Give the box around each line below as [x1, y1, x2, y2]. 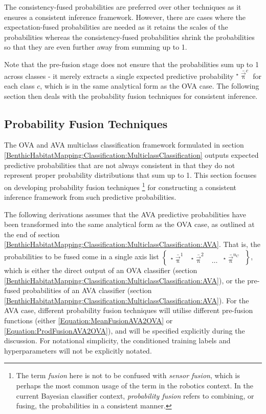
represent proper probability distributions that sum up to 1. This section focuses [4, 170, 257, 180]
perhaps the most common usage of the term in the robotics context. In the [16, 380, 253, 391]
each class [4, 80, 35, 91]
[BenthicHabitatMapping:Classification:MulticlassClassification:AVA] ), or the [4, 275, 245, 285]
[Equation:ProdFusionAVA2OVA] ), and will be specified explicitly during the [4, 325, 245, 336]
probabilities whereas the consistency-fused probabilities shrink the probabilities [4, 31, 255, 42]
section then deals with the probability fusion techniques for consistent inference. [4, 90, 258, 101]
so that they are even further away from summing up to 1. [4, 42, 187, 52]
